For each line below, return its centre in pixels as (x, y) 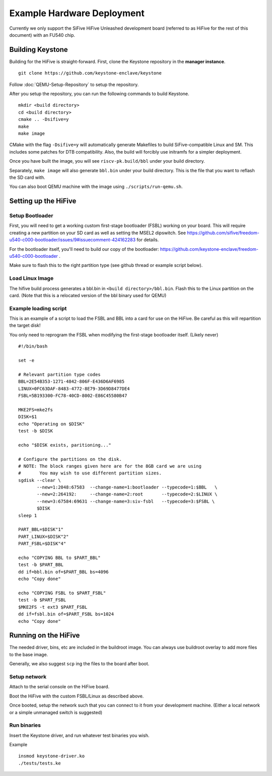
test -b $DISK (36, 431)
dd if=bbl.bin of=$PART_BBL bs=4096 (63, 572)
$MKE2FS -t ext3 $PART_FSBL (53, 607)
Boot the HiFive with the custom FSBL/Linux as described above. (77, 696)
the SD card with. (27, 177)
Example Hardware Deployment (77, 13)
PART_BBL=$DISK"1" (41, 530)
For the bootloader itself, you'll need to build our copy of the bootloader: (84, 249)
